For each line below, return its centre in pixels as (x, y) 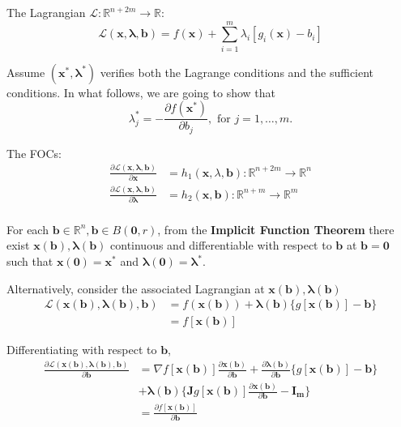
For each (28, 229)
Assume (26, 72)
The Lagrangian (46, 12)
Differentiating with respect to (82, 350)
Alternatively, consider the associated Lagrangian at (136, 288)
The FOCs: (34, 153)
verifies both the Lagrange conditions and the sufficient (237, 72)
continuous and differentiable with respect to (221, 245)
